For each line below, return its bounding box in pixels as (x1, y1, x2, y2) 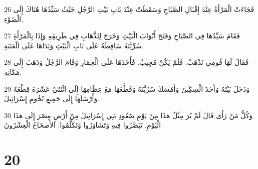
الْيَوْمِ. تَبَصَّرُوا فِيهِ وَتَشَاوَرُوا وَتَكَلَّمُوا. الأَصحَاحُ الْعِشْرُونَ (4, 120, 161, 130)
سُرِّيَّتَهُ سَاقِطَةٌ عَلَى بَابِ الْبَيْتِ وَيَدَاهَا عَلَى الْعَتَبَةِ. (4, 40, 144, 50)
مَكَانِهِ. (4, 66, 22, 77)
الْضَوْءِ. (4, 13, 24, 24)
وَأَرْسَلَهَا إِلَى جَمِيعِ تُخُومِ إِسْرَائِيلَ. (4, 93, 100, 104)
